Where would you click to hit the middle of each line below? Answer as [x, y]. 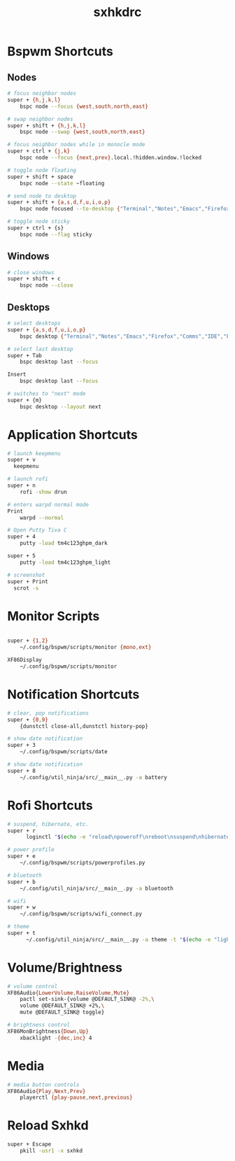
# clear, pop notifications [48, 713]
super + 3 [22, 746]
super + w [22, 907]
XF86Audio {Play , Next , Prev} [47, 1091]
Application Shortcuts [72, 435]
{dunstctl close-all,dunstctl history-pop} [84, 726]
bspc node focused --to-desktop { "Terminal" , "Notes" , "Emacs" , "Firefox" [126, 209]
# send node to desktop [42, 196]
